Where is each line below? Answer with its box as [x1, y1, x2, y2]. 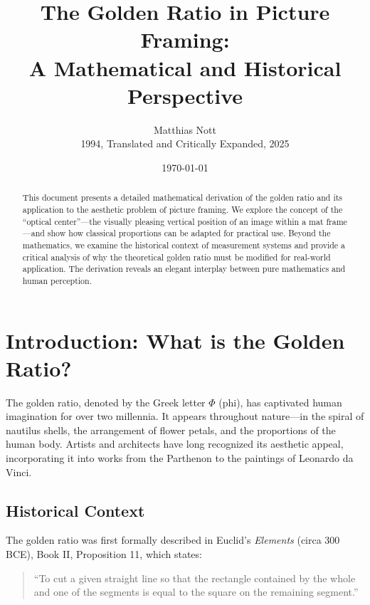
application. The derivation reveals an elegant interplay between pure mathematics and [22, 263, 346, 275]
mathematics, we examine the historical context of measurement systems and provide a [22, 238, 346, 251]
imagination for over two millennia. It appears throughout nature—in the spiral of [6, 409, 364, 423]
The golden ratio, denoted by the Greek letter [6, 394, 206, 409]
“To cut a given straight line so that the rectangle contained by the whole [33, 570, 356, 585]
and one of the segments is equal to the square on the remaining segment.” [33, 584, 359, 599]
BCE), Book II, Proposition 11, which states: [6, 547, 202, 561]
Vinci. [6, 464, 32, 479]
